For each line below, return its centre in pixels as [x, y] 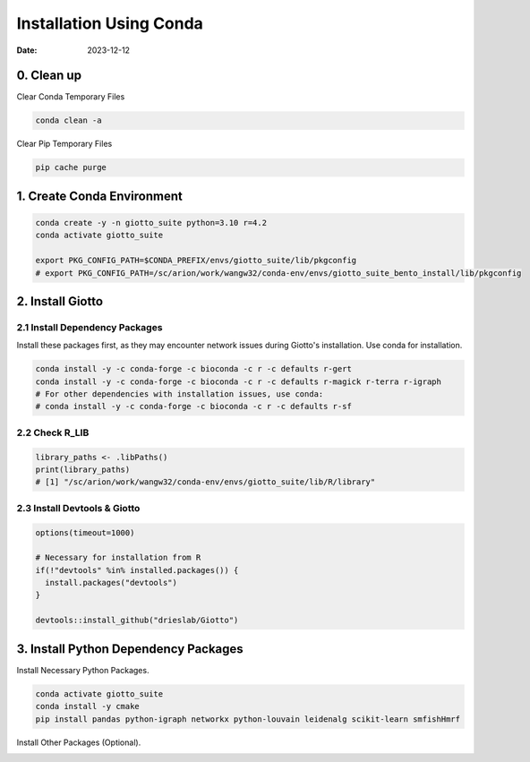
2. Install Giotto [60, 301]
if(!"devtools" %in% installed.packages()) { [137, 570]
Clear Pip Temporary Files [64, 144]
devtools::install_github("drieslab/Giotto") [137, 621]
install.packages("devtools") [111, 583]
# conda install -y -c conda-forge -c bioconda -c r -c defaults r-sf [194, 407]
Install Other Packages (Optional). [79, 742]
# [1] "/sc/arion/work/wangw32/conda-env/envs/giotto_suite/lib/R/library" [205, 482]
